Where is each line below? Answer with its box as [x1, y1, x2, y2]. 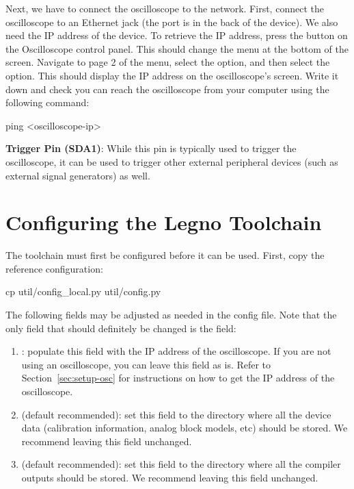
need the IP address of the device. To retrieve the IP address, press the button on [5, 28, 348, 42]
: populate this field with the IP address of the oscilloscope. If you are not [21, 344, 331, 358]
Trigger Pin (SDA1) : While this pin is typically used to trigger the [5, 141, 297, 155]
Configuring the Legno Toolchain [5, 208, 322, 236]
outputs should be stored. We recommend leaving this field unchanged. [21, 470, 318, 484]
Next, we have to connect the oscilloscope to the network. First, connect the [5, 1, 324, 15]
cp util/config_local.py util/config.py [5, 284, 161, 299]
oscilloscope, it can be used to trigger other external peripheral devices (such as [5, 154, 338, 168]
